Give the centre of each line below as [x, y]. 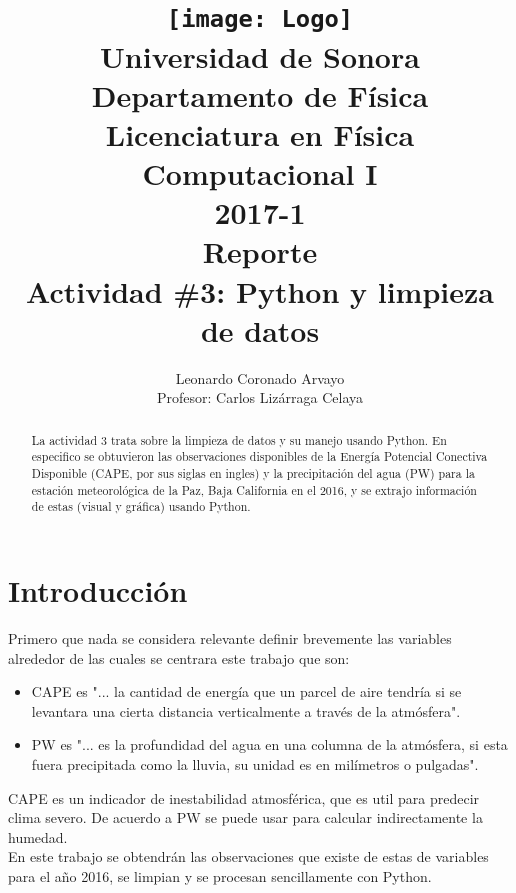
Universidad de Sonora [260, 55]
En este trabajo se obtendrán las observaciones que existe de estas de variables [248, 856]
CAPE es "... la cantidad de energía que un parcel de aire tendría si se [246, 691]
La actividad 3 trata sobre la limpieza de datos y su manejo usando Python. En [239, 439]
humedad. [38, 836]
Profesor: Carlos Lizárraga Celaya [260, 397]
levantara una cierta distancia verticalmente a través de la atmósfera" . [246, 710]
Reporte [260, 251]
